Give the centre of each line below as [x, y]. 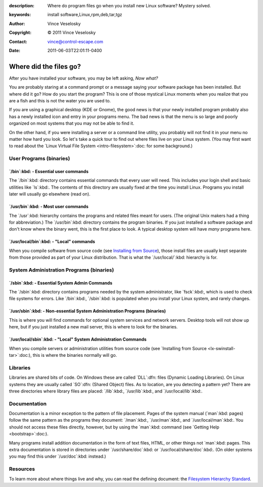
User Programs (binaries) [39, 158]
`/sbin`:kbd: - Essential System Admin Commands [61, 283]
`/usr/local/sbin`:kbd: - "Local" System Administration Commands [78, 339]
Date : [15, 50]
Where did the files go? [45, 67]
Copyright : [20, 33]
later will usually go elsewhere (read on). [50, 194]
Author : [17, 23]
